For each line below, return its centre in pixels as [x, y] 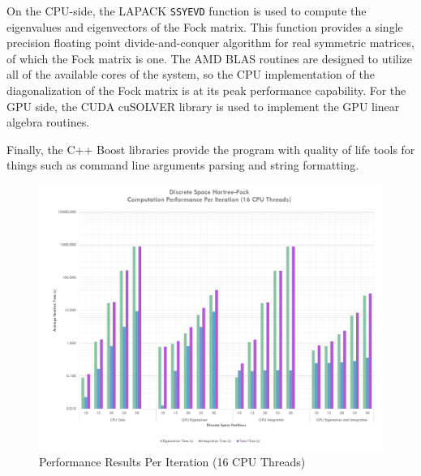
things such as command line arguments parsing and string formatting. [183, 165]
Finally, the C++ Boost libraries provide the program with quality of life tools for [211, 149]
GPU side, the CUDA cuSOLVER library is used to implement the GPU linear [203, 106]
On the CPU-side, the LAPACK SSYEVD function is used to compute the [187, 11]
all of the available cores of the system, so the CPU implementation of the [191, 74]
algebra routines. [48, 122]
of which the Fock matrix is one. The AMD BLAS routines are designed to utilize [210, 58]
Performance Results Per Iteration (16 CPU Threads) [172, 462]
